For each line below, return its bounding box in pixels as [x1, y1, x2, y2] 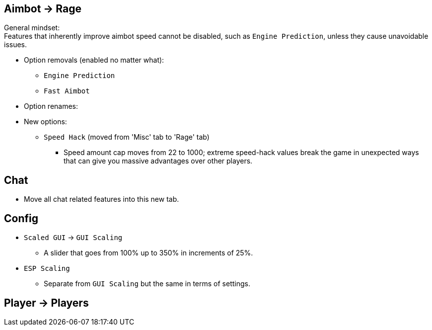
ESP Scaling [24, 264, 70, 273]
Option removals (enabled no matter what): [24, 56, 164, 65]
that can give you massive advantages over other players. [64, 157, 253, 165]
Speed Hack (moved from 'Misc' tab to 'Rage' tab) [44, 133, 210, 142]
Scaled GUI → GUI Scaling [24, 233, 123, 242]
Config [4, 212, 38, 225]
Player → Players [4, 296, 89, 309]
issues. [4, 40, 27, 49]
